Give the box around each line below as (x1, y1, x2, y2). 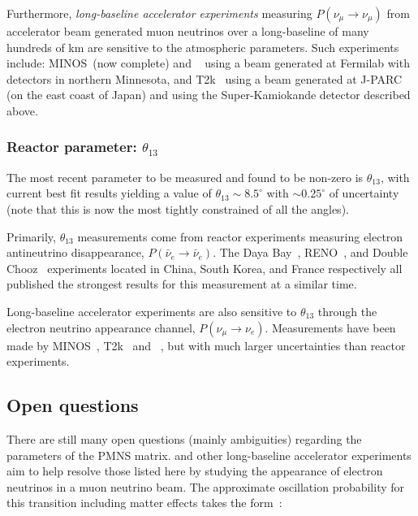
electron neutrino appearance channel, (6, 319, 196, 336)
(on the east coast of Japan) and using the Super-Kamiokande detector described (6, 86, 411, 103)
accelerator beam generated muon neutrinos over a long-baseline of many (6, 23, 369, 39)
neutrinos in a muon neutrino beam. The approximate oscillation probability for (6, 478, 405, 495)
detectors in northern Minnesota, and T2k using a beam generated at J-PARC (6, 70, 403, 87)
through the (317, 302, 377, 319)
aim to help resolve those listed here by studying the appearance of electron (6, 462, 383, 479)
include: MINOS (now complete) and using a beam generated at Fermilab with (6, 54, 410, 72)
